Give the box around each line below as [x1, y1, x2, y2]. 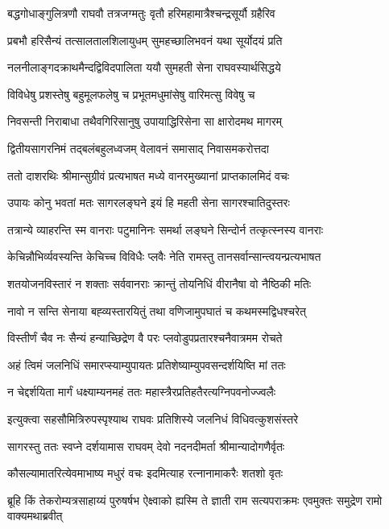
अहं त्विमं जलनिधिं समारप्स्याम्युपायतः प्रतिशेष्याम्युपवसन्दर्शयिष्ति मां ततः [7, 356, 286, 373]
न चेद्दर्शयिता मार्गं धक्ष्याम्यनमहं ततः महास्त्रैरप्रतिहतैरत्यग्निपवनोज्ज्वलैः [7, 383, 276, 400]
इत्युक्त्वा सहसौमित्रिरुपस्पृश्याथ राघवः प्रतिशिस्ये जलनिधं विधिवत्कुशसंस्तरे [7, 410, 299, 427]
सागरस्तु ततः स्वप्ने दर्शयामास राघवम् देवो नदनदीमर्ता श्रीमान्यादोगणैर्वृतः [7, 437, 285, 454]
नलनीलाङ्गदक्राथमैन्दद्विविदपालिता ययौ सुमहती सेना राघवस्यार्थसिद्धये [7, 59, 281, 76]
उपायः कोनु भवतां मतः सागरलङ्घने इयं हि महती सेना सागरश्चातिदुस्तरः [7, 194, 290, 211]
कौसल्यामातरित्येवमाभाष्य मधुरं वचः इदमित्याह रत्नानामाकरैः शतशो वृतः [7, 465, 283, 481]
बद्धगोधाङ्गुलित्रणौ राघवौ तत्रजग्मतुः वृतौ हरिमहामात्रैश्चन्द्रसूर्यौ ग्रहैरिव [7, 5, 275, 21]
